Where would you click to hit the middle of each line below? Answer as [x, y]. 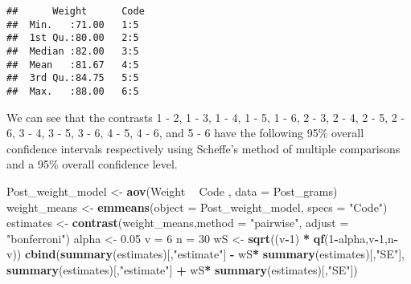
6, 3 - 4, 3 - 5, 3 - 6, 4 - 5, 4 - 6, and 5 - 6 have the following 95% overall [185, 133]
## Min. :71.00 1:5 [73, 24]
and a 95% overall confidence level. [92, 164]
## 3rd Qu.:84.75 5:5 [73, 78]
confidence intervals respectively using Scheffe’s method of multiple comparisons [203, 148]
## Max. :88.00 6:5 [73, 91]
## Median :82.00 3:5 [73, 51]
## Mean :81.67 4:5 [73, 65]
